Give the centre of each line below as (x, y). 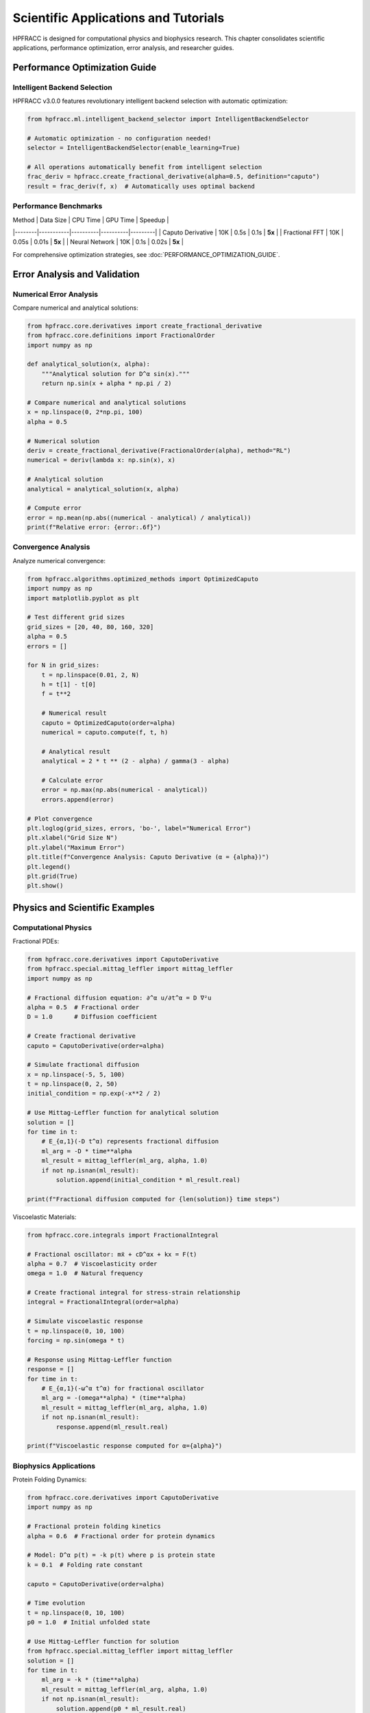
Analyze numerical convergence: (59, 560)
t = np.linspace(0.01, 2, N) (90, 675)
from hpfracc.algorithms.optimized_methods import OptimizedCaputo (143, 579)
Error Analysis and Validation (76, 274)
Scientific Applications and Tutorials (119, 18)
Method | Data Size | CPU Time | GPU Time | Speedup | (91, 220)
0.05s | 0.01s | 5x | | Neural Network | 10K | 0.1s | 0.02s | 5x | (98, 242)
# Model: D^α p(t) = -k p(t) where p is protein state (121, 1555)
